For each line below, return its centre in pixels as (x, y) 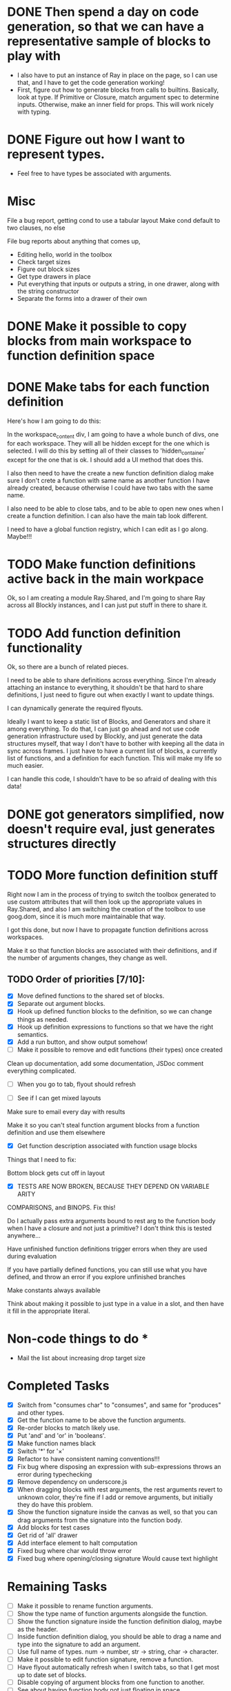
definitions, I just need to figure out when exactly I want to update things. (111, 695)
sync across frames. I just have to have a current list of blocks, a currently (112, 751)
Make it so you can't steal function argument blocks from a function (103, 1125)
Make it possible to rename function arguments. (85, 1605)
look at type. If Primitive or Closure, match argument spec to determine (118, 97)
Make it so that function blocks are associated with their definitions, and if (112, 950)
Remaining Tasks (57, 1587)
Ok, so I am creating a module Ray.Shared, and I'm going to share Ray (106, 598)
